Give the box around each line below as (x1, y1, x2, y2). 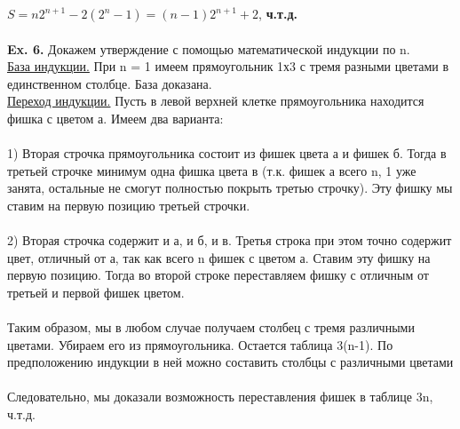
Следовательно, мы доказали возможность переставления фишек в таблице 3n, (7, 387, 433, 406)
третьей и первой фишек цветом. (7, 282, 185, 301)
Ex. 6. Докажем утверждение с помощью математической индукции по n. (7, 39, 410, 58)
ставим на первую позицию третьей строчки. (7, 195, 250, 214)
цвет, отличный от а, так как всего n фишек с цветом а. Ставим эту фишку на (7, 248, 431, 266)
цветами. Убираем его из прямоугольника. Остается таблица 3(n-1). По (7, 335, 393, 354)
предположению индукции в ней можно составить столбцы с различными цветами (7, 353, 454, 371)
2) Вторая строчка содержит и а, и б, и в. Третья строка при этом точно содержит (7, 231, 452, 250)
